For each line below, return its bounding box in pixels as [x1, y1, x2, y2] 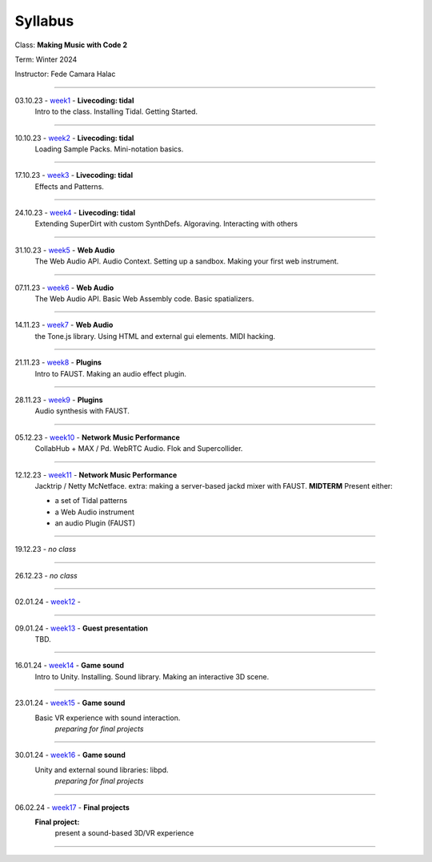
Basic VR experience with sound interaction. [34, 713, 181, 723]
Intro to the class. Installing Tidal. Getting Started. [34, 107, 198, 116]
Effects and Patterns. [34, 181, 104, 191]
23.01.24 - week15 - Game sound [14, 698, 126, 708]
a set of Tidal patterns [54, 496, 128, 506]
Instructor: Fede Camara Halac [14, 69, 116, 79]
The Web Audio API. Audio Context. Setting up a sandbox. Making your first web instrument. [34, 256, 339, 266]
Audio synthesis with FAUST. [34, 406, 130, 416]
